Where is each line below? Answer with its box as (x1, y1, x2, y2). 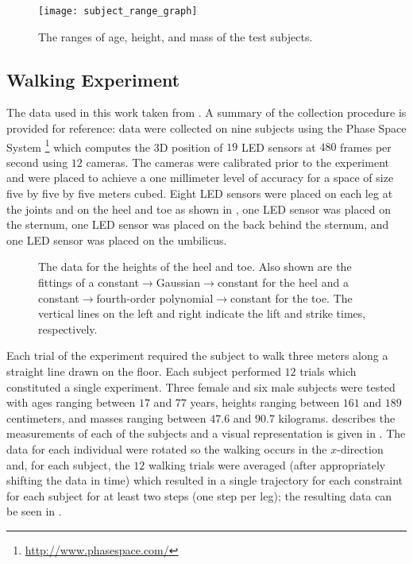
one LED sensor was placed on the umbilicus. (6, 231, 227, 248)
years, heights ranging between (190, 394, 340, 411)
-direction (337, 440, 384, 457)
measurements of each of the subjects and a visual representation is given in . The (6, 425, 406, 442)
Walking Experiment (6, 67, 180, 91)
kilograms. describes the (278, 409, 396, 426)
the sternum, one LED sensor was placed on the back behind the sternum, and (6, 216, 389, 233)
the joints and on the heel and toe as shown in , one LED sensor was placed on (6, 200, 392, 217)
